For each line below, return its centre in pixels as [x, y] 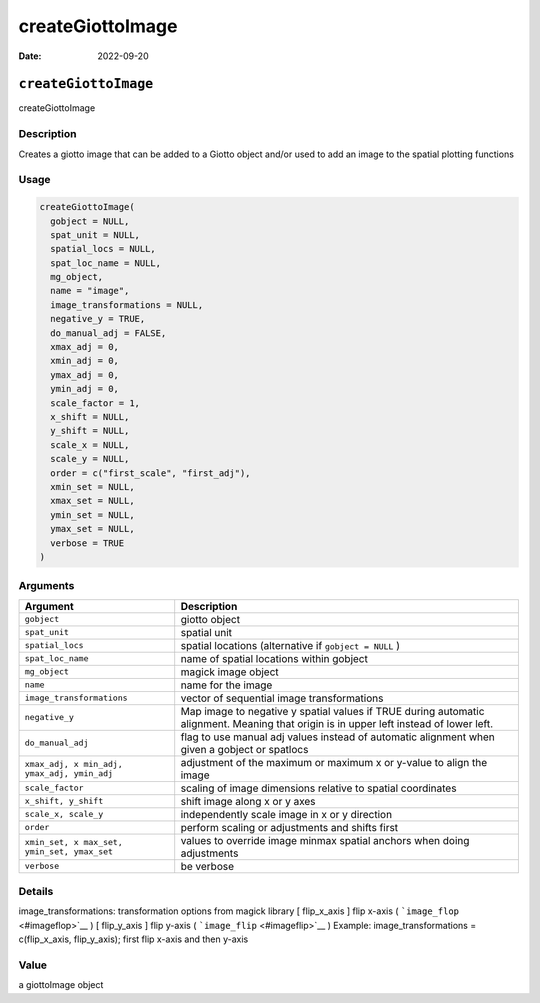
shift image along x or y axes [248, 801]
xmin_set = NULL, [92, 486]
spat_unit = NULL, [95, 234]
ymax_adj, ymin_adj [69, 773]
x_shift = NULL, [90, 416]
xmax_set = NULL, [92, 501]
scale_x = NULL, [90, 444]
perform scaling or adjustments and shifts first [289, 827]
